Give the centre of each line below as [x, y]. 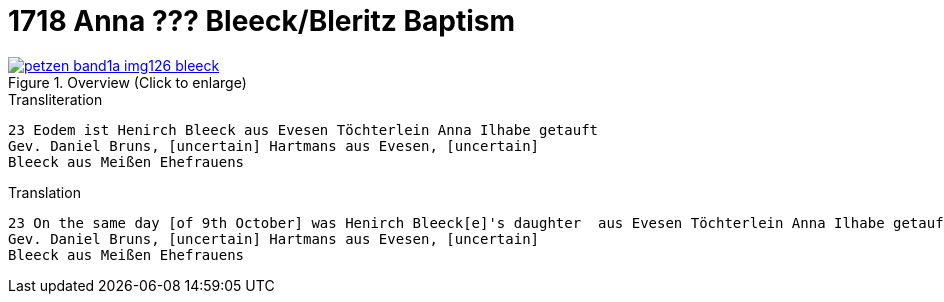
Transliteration [55, 99]
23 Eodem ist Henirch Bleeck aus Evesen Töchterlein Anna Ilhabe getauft [303, 129]
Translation [44, 192]
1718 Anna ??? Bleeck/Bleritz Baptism [261, 21]
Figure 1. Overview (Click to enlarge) [127, 82]
